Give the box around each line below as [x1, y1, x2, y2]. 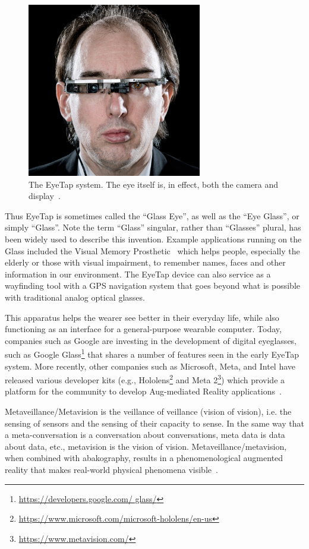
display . [29, 190, 61, 202]
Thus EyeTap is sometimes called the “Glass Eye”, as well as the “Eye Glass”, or [5, 209, 299, 222]
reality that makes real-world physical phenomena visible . [5, 463, 218, 475]
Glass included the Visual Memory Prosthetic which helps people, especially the [5, 244, 300, 257]
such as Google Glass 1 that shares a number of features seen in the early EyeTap [5, 346, 299, 360]
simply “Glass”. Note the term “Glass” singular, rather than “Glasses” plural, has [5, 221, 301, 234]
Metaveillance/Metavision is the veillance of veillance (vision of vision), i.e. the [5, 405, 292, 417]
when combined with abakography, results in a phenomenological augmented [5, 452, 283, 464]
